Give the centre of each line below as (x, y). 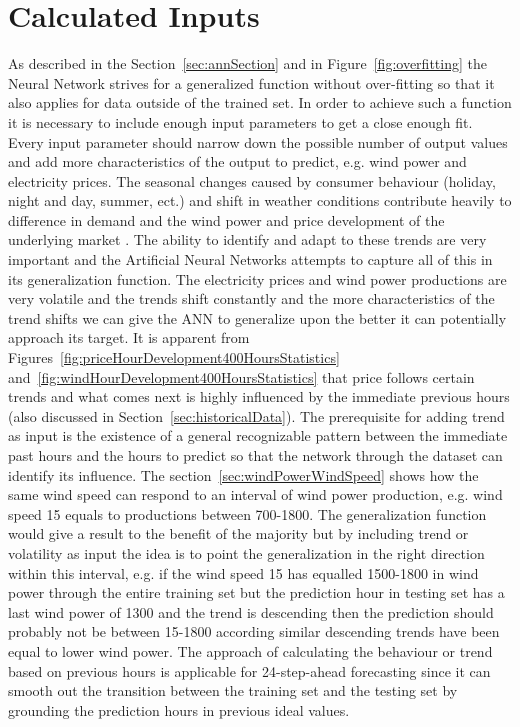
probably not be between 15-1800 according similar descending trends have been (254, 631)
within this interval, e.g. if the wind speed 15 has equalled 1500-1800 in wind (243, 572)
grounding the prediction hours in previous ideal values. (179, 709)
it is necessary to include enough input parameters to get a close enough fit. (240, 121)
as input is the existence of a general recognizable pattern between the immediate (258, 435)
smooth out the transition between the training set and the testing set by (233, 690)
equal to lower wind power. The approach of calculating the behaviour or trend (250, 650)
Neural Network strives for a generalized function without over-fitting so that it (251, 82)
